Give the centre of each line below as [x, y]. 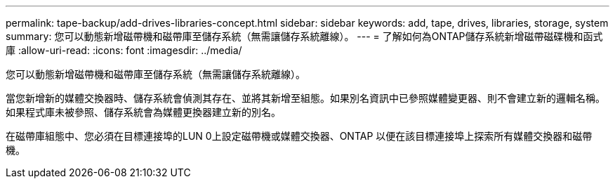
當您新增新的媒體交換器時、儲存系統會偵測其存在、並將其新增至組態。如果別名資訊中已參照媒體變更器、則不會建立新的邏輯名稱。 [305, 98]
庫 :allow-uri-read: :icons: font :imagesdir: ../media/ [124, 50]
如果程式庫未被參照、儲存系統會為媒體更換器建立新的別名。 [143, 112]
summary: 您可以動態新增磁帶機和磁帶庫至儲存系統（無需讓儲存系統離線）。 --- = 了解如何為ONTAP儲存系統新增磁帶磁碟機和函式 [304, 36]
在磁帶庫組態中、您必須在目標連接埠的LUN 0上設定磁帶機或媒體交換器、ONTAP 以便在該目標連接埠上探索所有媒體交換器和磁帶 [299, 136]
